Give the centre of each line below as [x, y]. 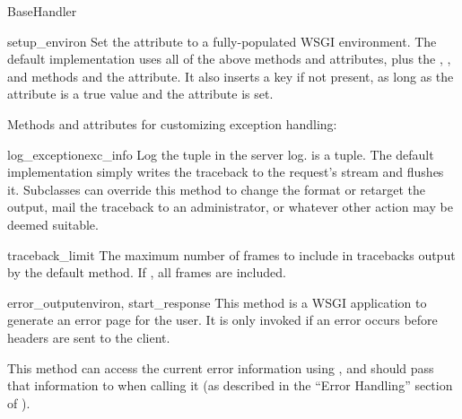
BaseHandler [42, 11]
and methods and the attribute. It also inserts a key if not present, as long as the [231, 76]
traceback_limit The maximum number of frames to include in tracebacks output [231, 254]
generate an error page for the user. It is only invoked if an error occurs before [222, 320]
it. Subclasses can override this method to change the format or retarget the [217, 189]
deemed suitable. [53, 224]
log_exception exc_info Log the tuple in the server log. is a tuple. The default [221, 154]
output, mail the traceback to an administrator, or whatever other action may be [230, 207]
